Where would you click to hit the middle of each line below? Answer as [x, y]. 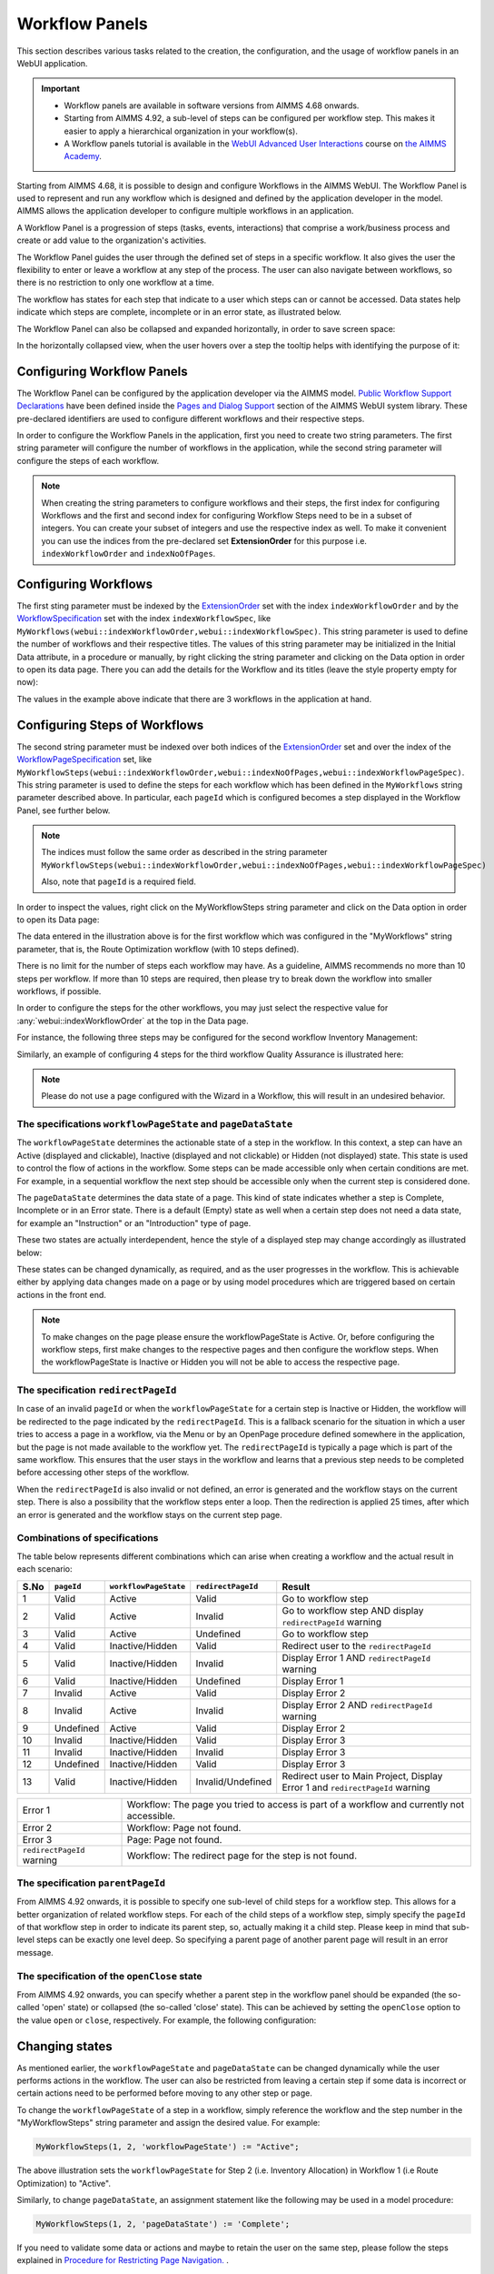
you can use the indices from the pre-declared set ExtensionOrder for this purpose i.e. [204, 540]
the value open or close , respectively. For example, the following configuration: [167, 2020]
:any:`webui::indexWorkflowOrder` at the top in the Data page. [133, 1021]
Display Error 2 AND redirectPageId [357, 1705]
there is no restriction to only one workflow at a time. [115, 283]
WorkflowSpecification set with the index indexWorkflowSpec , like [144, 619]
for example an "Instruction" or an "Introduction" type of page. [134, 1223]
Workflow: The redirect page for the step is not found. [242, 1856]
